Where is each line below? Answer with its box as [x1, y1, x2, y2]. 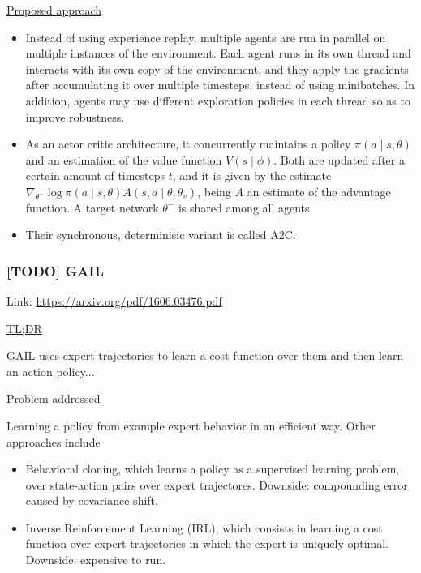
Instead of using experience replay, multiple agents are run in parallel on [25, 28, 386, 45]
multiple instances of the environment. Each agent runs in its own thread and [25, 45, 411, 62]
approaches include [6, 433, 101, 450]
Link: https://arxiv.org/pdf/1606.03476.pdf [6, 292, 222, 309]
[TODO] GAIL [6, 260, 104, 280]
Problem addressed [6, 390, 101, 407]
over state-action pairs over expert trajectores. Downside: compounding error [25, 476, 408, 493]
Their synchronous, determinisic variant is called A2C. [25, 226, 296, 243]
